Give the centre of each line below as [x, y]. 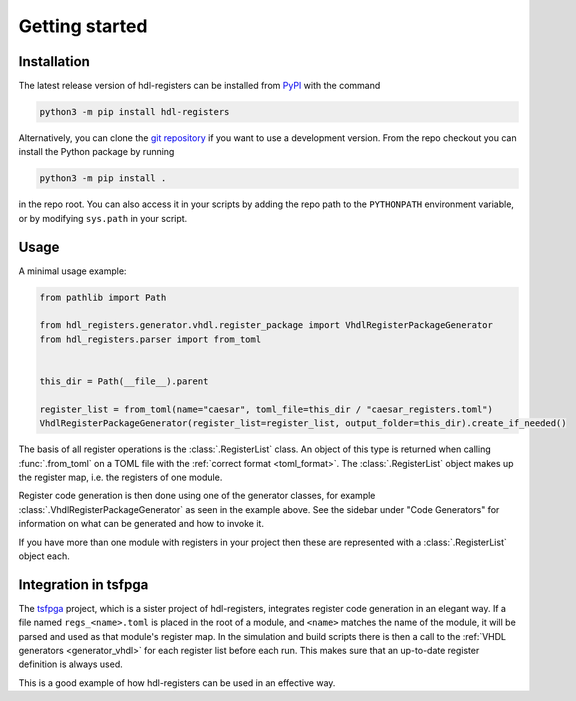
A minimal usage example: [72, 271]
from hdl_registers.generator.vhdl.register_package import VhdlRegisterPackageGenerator [266, 325]
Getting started [83, 26]
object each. [44, 556]
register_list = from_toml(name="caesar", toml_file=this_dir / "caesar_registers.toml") [266, 409]
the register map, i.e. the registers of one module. [120, 477]
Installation [54, 61]
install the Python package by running [96, 152]
